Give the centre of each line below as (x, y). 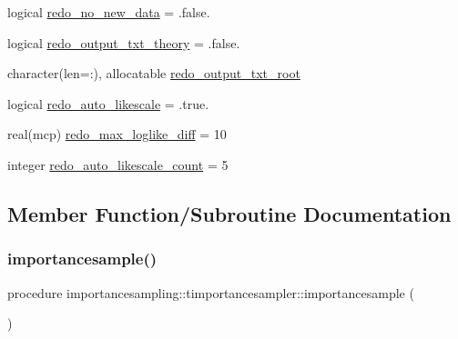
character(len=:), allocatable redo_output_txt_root (154, 73)
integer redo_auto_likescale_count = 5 (118, 164)
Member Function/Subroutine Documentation (229, 213)
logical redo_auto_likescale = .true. (108, 103)
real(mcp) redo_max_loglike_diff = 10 (117, 134)
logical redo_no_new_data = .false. (109, 12)
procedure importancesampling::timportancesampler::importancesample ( (211, 292)
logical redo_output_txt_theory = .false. (124, 42)
